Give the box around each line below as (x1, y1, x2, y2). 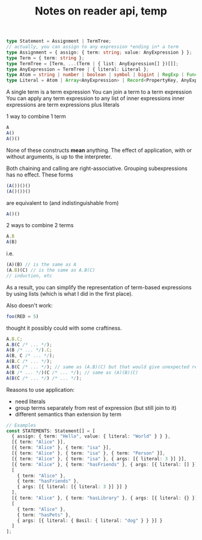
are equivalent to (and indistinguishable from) (6, 199, 119, 206)
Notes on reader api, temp (35, 4, 167, 18)
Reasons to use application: (6, 386, 75, 393)
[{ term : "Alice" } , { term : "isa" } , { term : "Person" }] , (11, 450, 165, 456)
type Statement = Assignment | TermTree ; (6, 38, 112, 45)
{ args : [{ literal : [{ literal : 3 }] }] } (17, 484, 128, 490)
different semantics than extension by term (14, 410, 121, 418)
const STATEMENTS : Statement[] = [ (6, 428, 96, 434)
